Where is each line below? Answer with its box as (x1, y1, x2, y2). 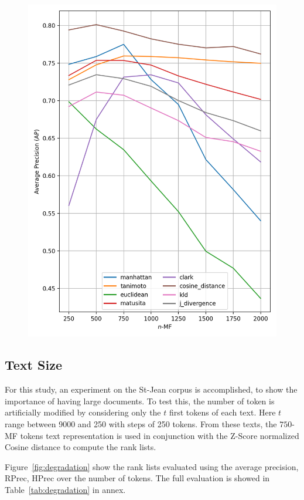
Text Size (5, 356, 62, 374)
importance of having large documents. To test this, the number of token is (5, 394, 275, 407)
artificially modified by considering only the (5, 406, 161, 418)
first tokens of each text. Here (169, 406, 276, 418)
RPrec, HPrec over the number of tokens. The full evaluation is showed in (5, 472, 270, 484)
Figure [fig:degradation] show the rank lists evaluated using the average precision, (5, 460, 299, 472)
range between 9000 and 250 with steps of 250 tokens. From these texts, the (5, 417, 277, 430)
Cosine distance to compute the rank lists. (5, 441, 156, 453)
